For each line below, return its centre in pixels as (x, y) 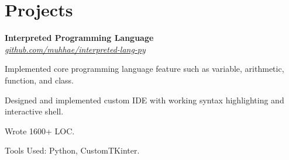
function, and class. (39, 80)
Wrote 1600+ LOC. (40, 131)
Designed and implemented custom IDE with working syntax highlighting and (144, 100)
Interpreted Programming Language (79, 38)
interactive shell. (34, 111)
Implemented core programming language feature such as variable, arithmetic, (144, 69)
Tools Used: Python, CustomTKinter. (72, 150)
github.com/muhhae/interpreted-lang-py (75, 49)
